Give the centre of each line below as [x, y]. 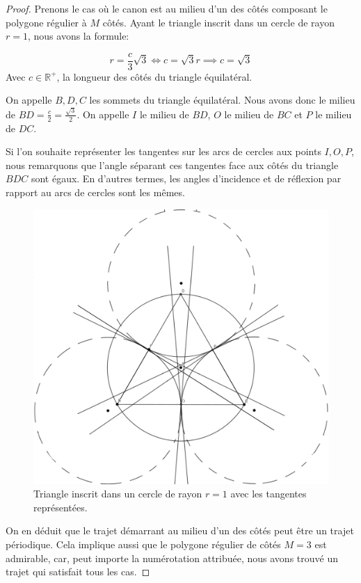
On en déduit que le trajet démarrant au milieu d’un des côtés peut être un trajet [180, 530]
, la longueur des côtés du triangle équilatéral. [154, 76]
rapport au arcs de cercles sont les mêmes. [95, 192]
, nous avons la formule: [78, 36]
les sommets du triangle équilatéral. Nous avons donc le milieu [222, 100]
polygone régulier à [46, 22]
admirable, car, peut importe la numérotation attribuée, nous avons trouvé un [172, 558]
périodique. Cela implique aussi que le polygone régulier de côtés [143, 544]
